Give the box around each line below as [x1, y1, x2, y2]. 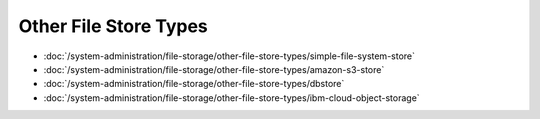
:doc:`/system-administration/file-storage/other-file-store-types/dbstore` [43, 78, 345, 90]
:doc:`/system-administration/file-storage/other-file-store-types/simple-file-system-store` [43, 50, 415, 62]
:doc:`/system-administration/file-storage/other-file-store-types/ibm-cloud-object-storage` [43, 91, 420, 104]
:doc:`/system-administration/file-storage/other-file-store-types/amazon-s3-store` [43, 63, 385, 75]
